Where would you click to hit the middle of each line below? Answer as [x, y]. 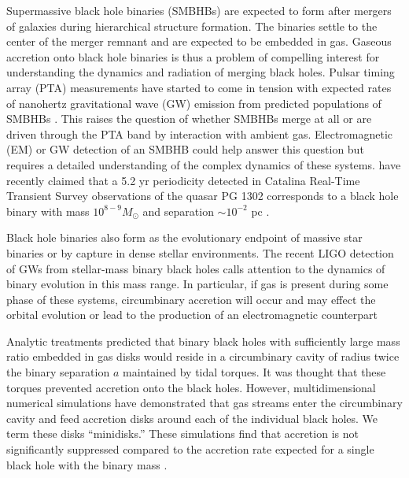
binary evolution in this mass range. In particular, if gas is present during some [197, 284]
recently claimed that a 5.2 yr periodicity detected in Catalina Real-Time [183, 180]
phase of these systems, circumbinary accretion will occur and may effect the [191, 299]
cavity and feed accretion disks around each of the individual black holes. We [192, 418]
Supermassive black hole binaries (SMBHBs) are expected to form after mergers [199, 10]
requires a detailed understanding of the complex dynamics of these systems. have [204, 164]
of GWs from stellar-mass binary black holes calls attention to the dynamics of [196, 268]
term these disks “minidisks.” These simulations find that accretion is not [182, 434]
